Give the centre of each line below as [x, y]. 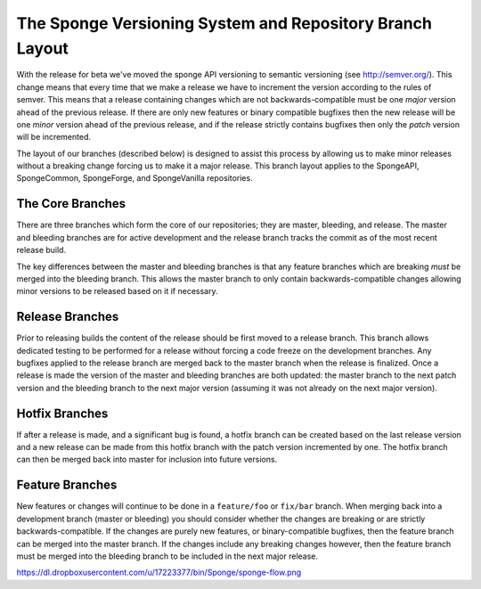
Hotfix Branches [62, 413]
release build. [41, 250]
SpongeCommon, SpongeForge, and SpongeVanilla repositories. [135, 178]
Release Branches [68, 317]
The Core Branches [71, 204]
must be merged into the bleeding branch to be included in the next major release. [167, 556]
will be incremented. [54, 137]
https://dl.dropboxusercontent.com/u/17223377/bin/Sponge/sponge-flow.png [159, 573]
